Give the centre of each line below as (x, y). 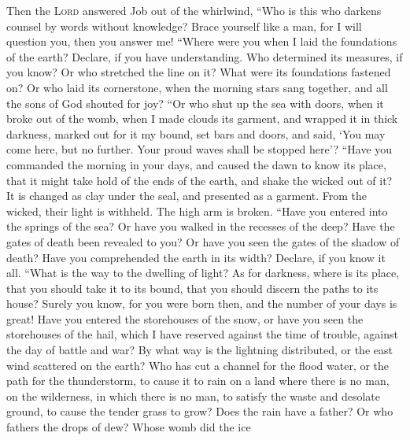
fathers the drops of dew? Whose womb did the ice (129, 427)
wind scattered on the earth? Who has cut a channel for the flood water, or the (198, 365)
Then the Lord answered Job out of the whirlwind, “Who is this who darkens (194, 10)
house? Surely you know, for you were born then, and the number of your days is (202, 303)
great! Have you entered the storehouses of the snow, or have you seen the (185, 318)
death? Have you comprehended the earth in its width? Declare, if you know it (196, 257)
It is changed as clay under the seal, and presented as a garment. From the (187, 196)
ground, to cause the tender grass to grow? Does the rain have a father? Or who (200, 411)
